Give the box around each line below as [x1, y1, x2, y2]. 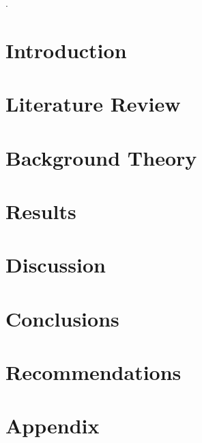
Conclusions [5, 304, 119, 332]
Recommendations [5, 358, 182, 386]
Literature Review [5, 90, 181, 118]
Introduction [5, 36, 127, 64]
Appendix [5, 412, 100, 440]
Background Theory [5, 143, 197, 171]
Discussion [5, 251, 106, 279]
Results [5, 197, 76, 225]
